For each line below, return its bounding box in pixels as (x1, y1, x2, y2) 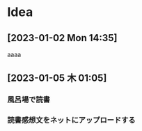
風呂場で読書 (7, 95, 51, 105)
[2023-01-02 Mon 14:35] (7, 32, 118, 44)
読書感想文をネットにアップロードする (7, 116, 136, 125)
